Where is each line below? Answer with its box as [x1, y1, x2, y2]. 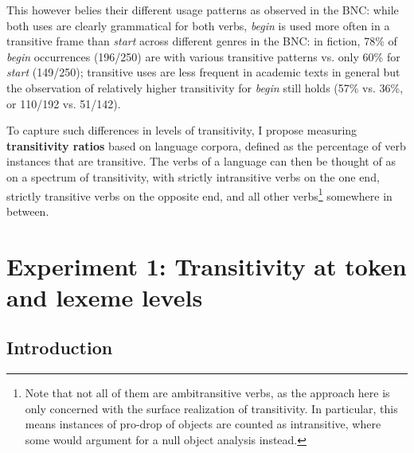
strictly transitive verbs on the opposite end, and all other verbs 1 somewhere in [6, 185, 393, 204]
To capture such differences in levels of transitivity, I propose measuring [6, 122, 357, 139]
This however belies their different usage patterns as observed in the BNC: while [6, 2, 399, 18]
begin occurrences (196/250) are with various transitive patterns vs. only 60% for [6, 48, 400, 64]
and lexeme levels [6, 280, 203, 313]
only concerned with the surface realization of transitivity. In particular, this [25, 400, 398, 416]
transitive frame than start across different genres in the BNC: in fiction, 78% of [6, 33, 397, 49]
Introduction [6, 335, 113, 360]
